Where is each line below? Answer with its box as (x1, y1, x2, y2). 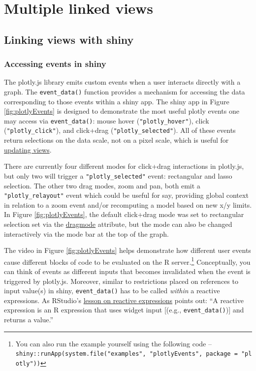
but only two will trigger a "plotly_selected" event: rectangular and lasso (4, 170, 232, 181)
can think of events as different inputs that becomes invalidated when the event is (4, 266, 251, 277)
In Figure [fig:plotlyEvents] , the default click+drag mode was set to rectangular (4, 209, 244, 219)
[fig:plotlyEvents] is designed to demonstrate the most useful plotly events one (4, 106, 239, 116)
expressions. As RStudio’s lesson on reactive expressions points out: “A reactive (4, 295, 244, 305)
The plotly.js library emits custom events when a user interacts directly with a (4, 77, 241, 87)
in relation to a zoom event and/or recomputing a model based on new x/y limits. (4, 199, 252, 210)
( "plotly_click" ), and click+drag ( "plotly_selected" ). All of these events (4, 125, 236, 135)
